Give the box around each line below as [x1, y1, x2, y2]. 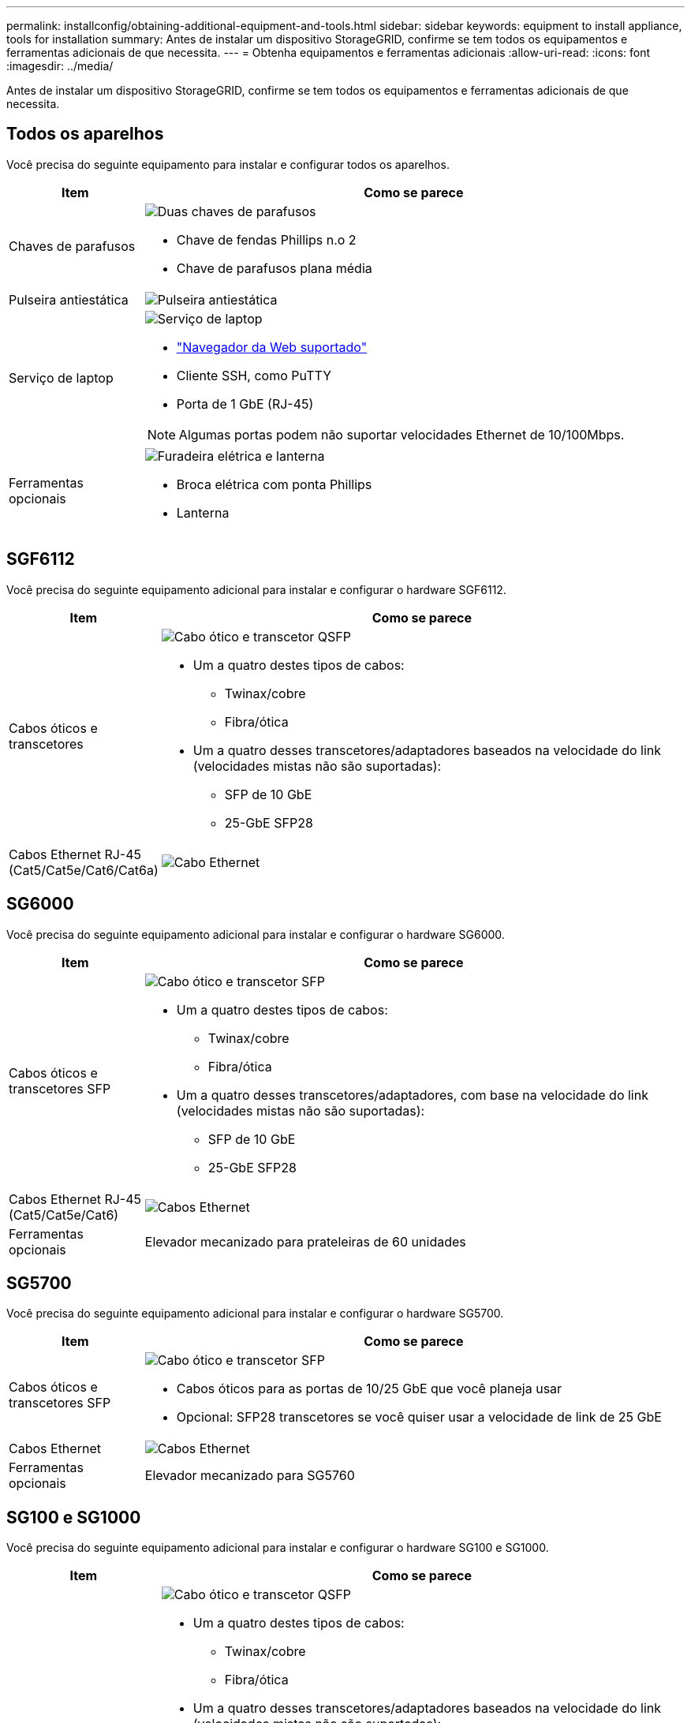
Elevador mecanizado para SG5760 [144, 1467, 355, 1484]
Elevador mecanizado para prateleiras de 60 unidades [144, 1233, 466, 1250]
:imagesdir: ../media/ [6, 59, 114, 73]
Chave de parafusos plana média [176, 260, 372, 276]
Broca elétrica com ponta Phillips [176, 476, 372, 492]
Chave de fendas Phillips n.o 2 [176, 231, 357, 248]
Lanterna [176, 504, 230, 521]
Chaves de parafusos [9, 237, 136, 254]
